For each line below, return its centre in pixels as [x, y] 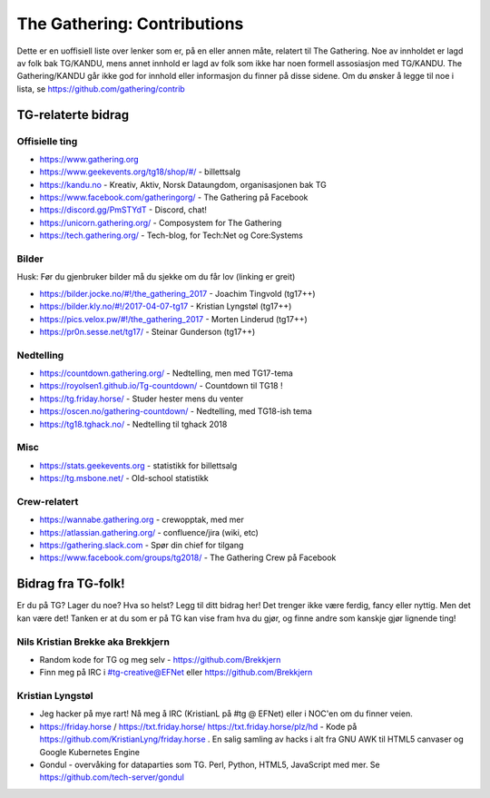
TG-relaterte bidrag [73, 115]
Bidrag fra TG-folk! [71, 584]
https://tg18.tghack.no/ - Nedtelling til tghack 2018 [133, 424]
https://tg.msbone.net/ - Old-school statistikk [124, 478]
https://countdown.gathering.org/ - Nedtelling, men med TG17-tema [167, 373]
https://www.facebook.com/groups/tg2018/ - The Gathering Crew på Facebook [188, 557]
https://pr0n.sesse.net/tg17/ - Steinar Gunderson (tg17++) [147, 331]
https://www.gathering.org [89, 159]
